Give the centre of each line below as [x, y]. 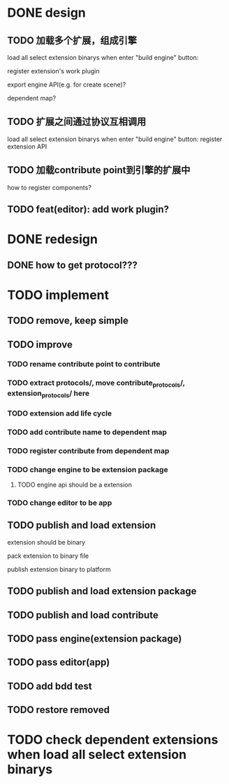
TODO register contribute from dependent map [88, 450]
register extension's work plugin [53, 71]
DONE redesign [52, 239]
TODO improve [40, 345]
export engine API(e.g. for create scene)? [67, 84]
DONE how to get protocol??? [73, 265]
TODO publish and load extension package [102, 591]
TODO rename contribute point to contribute [84, 364]
